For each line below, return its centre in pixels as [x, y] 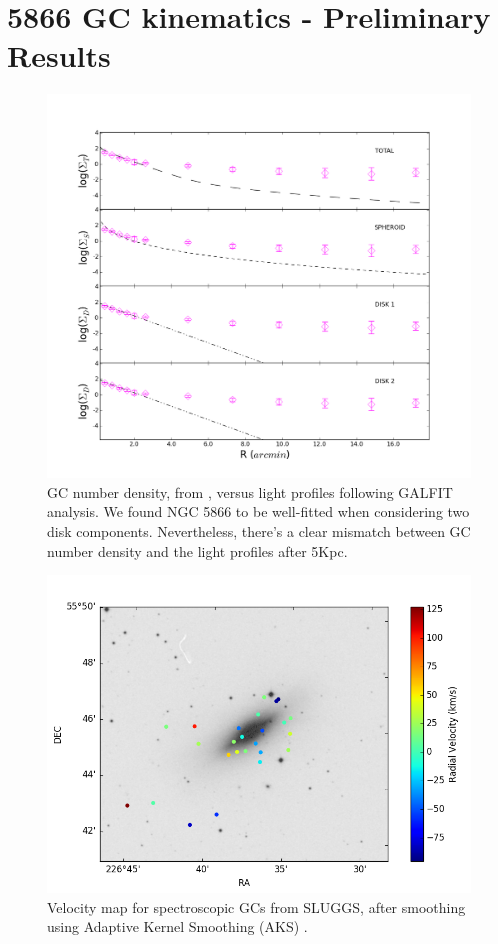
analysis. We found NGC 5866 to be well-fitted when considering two [258, 511]
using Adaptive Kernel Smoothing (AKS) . [177, 926]
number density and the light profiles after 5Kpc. [197, 550]
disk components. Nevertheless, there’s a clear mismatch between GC [259, 530]
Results [59, 55]
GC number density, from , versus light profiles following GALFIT [250, 491]
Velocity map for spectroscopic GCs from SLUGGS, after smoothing [256, 906]
